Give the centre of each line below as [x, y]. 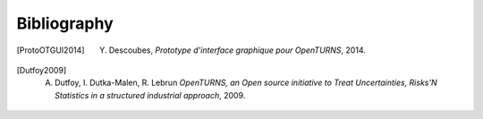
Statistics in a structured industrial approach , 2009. [150, 95]
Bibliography [65, 23]
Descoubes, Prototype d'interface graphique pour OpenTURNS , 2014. [237, 50]
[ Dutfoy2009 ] [42, 70]
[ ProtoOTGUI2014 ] [51, 50]
